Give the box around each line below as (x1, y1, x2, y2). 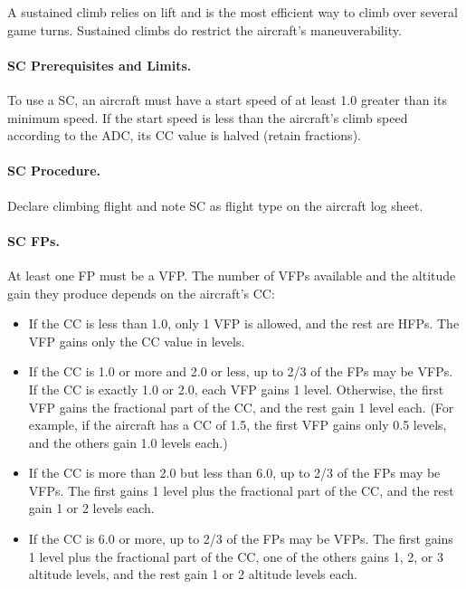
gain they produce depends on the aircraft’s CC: (7, 283, 275, 302)
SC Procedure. (7, 161, 100, 180)
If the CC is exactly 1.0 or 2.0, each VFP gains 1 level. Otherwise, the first (28, 379, 444, 398)
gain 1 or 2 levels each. (28, 499, 155, 518)
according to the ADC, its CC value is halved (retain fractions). (7, 126, 361, 145)
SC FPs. (7, 231, 60, 250)
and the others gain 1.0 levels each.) (28, 432, 228, 451)
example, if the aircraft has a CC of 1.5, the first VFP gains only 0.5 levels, (28, 415, 447, 434)
